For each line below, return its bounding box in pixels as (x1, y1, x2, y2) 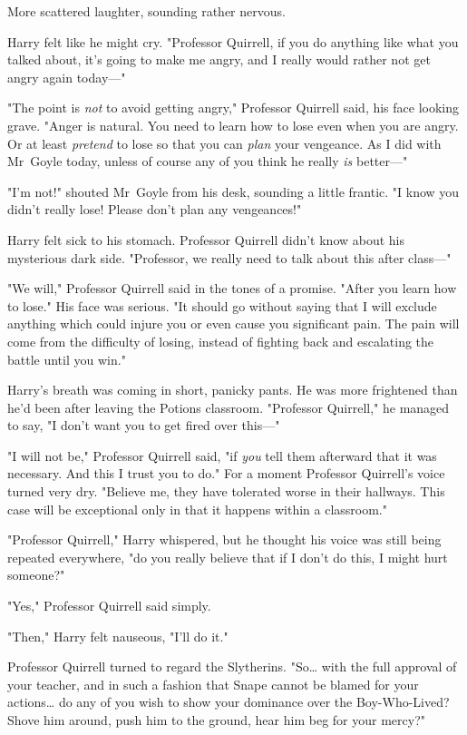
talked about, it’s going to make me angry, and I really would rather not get (7, 50, 431, 69)
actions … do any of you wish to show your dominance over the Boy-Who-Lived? (7, 692, 450, 711)
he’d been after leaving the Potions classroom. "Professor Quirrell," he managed (7, 397, 450, 416)
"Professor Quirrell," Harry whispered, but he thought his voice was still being (7, 530, 442, 549)
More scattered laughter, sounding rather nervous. (7, 2, 286, 20)
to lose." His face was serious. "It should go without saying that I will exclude (7, 296, 437, 315)
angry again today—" (7, 67, 126, 86)
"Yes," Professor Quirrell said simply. (7, 596, 211, 615)
